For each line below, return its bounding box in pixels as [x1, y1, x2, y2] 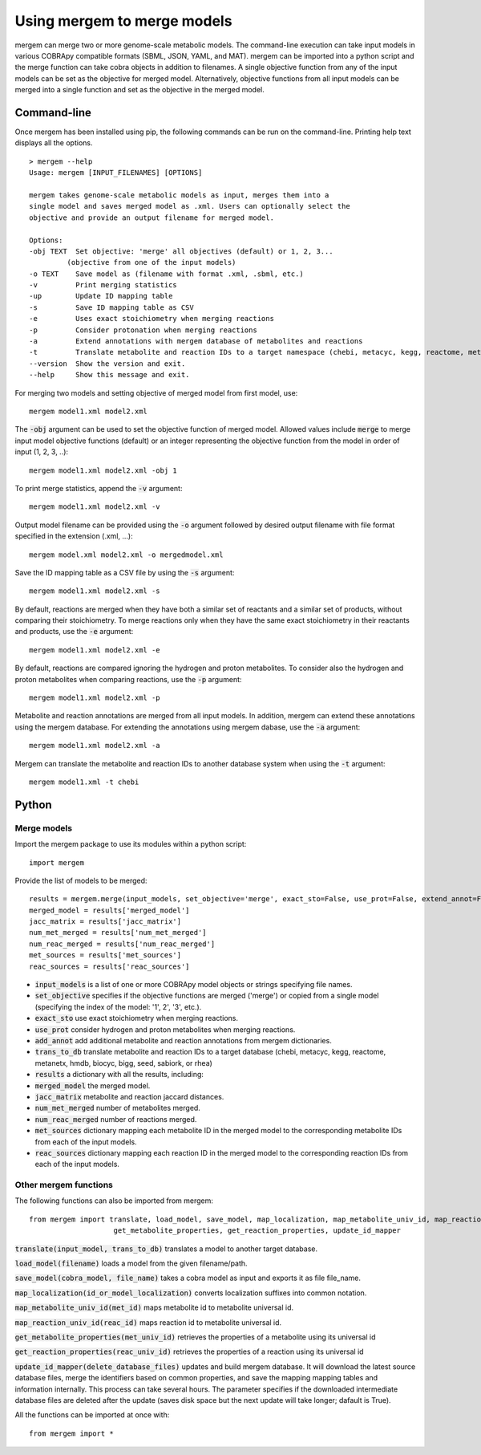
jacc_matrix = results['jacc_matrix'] [29, 917, 182, 926]
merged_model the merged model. [34, 1080, 151, 1091]
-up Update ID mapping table [29, 291, 173, 301]
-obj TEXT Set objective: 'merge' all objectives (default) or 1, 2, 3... [29, 246, 333, 256]
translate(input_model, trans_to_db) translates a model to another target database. [14, 1244, 318, 1254]
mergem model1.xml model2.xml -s [29, 587, 160, 595]
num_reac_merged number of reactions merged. [34, 1114, 197, 1124]
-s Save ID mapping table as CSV [29, 303, 194, 312]
